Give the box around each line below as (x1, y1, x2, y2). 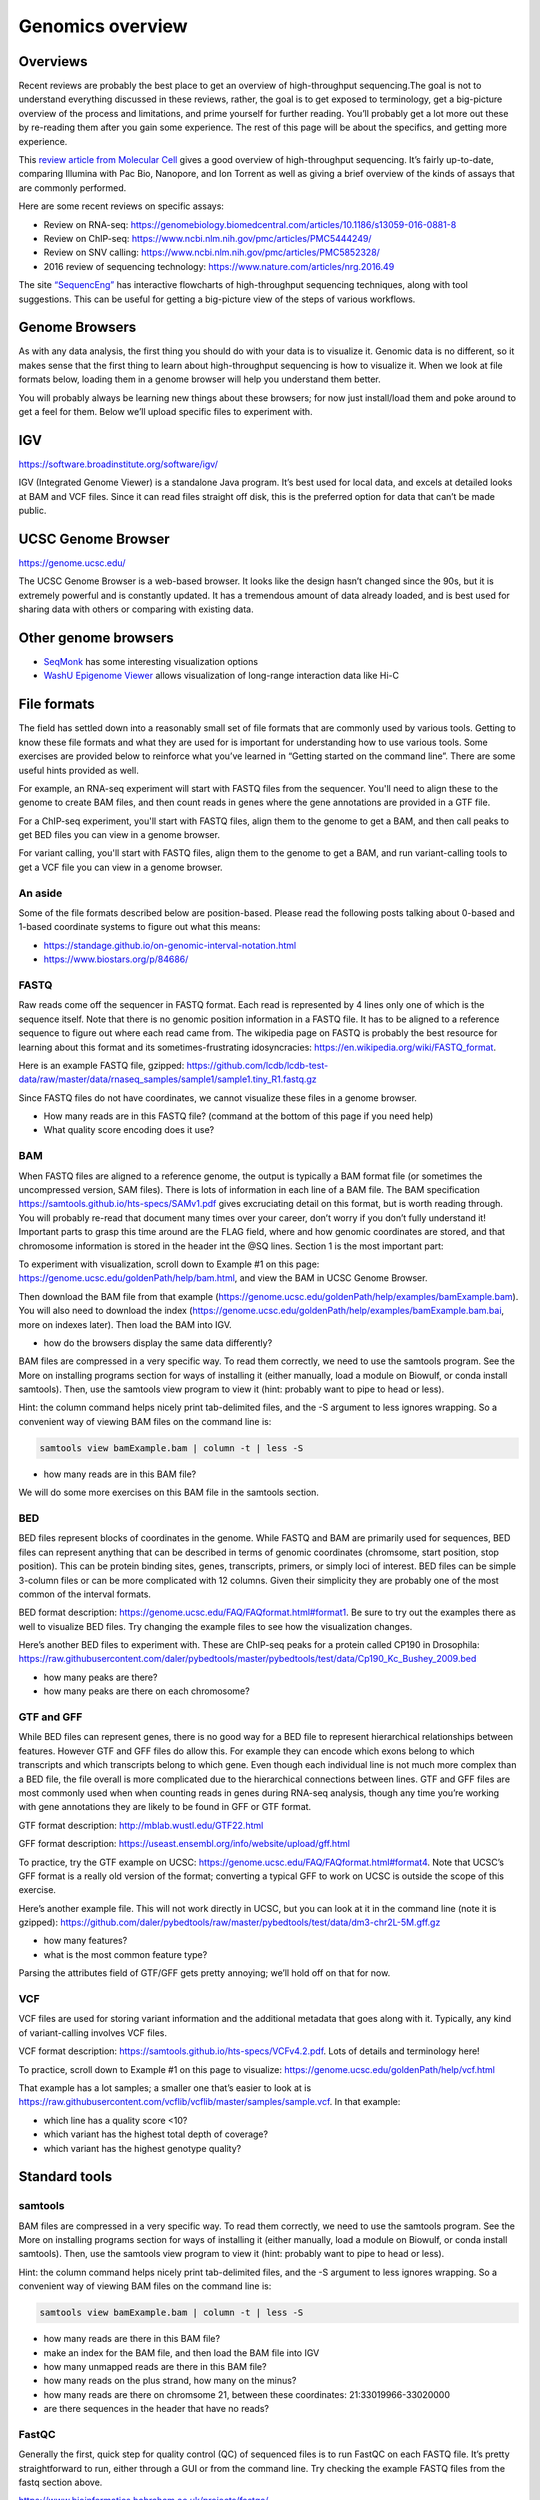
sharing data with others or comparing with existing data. (18, 603, 254, 615)
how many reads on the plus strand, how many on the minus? (43, 2375, 297, 2387)
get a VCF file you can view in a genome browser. (18, 861, 224, 873)
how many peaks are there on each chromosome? (43, 1685, 250, 1697)
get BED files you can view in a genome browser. (18, 829, 220, 841)
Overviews (18, 53, 88, 70)
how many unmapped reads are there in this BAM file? (43, 2360, 267, 2372)
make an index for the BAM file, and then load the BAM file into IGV (43, 2346, 320, 2359)
